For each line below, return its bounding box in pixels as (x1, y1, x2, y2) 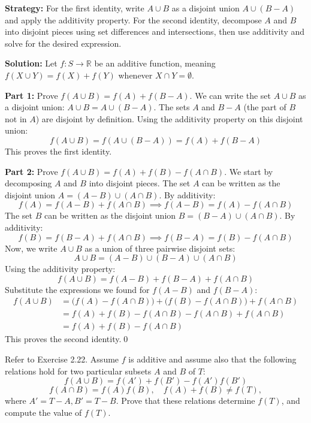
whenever (118, 68, 153, 81)
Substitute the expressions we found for (5, 283, 150, 295)
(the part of (243, 101, 286, 113)
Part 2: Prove (5, 165, 58, 177)
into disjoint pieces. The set (89, 177, 191, 189)
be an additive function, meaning (94, 57, 216, 70)
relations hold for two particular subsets (5, 364, 152, 377)
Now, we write (5, 241, 58, 254)
